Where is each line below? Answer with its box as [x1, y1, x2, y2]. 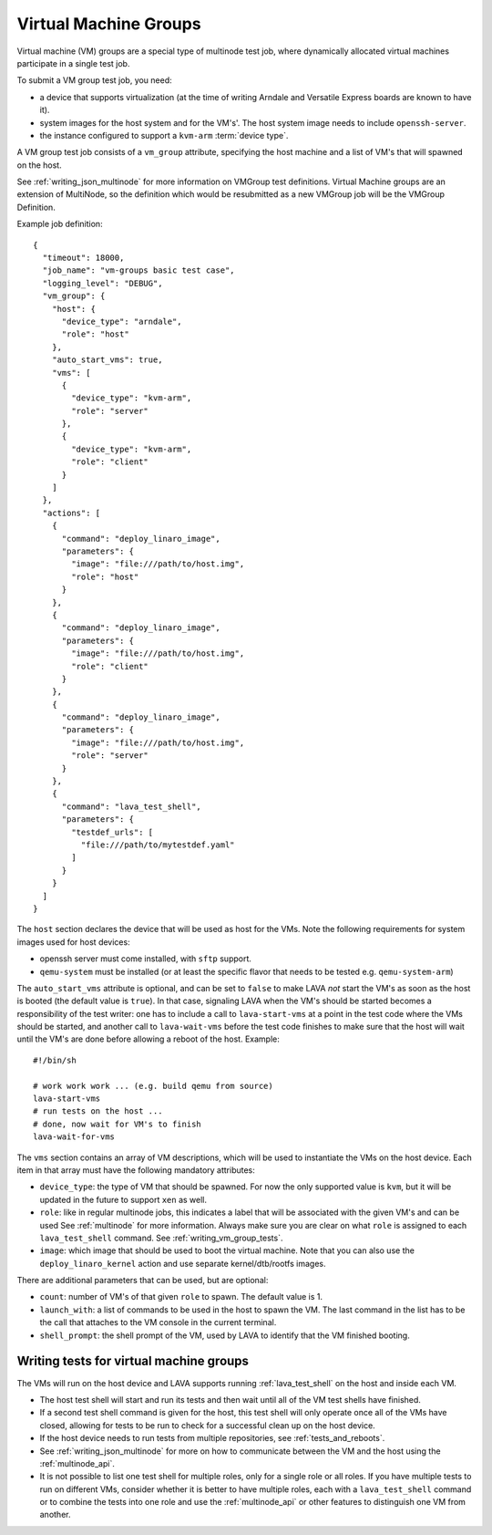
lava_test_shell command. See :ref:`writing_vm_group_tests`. [39, 1232, 283, 1243]
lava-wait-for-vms [33, 1132, 116, 1142]
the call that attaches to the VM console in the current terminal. [39, 1317, 277, 1328]
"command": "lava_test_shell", [61, 801, 202, 812]
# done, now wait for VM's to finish [33, 1118, 202, 1129]
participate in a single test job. [16, 57, 130, 68]
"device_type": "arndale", [61, 316, 182, 327]
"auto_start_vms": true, [51, 355, 163, 365]
